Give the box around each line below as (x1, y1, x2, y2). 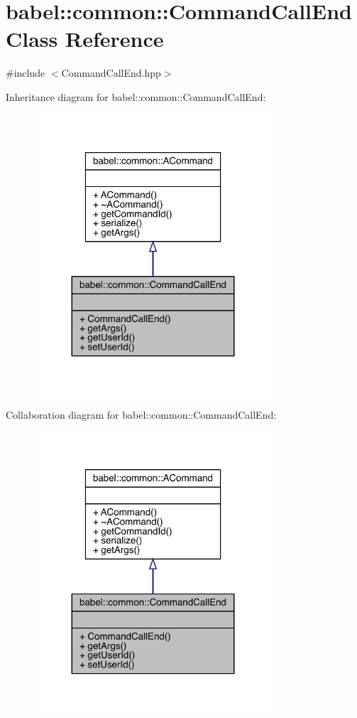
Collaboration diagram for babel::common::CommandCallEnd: (6, 407, 277, 422)
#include (6, 65, 45, 80)
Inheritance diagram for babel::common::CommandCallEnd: (6, 89, 266, 104)
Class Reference (6, 24, 164, 53)
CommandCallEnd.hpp (61, 65, 161, 80)
